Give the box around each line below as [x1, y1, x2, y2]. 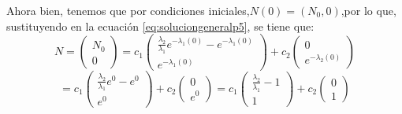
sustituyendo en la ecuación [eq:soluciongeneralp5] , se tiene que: [6, 17, 315, 34]
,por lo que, [341, 2, 396, 18]
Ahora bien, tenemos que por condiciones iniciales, [6, 2, 250, 18]
